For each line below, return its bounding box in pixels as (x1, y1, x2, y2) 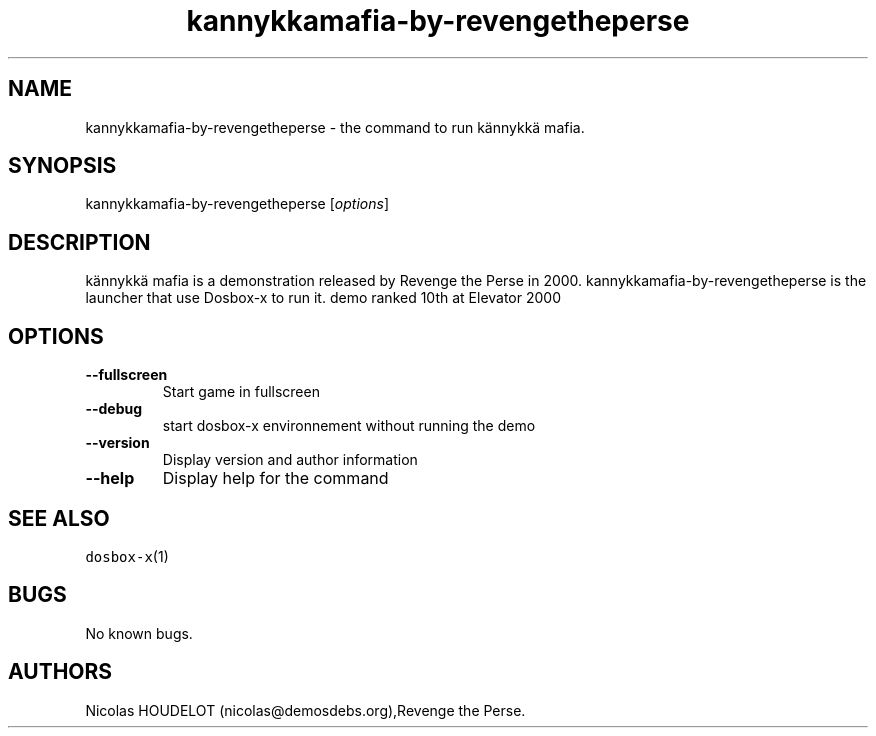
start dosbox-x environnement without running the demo (162, 417, 536, 435)
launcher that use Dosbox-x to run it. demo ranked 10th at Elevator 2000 (85, 289, 562, 307)
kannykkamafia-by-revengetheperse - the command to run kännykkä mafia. (85, 118, 585, 136)
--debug (85, 400, 143, 418)
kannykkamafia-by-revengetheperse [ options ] (85, 195, 389, 213)
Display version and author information (162, 451, 418, 469)
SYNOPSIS (8, 153, 117, 179)
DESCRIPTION (8, 229, 151, 255)
